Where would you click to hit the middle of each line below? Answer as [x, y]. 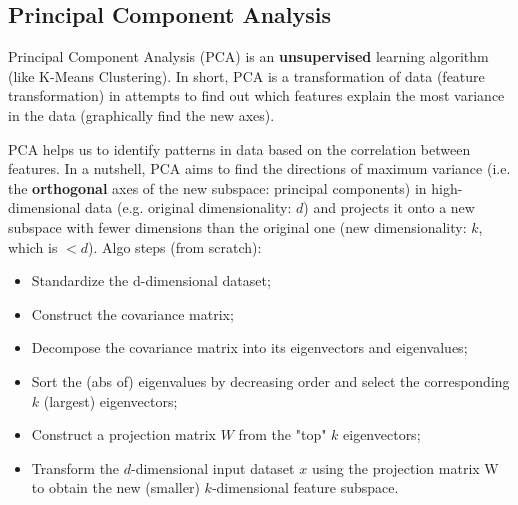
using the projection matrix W [405, 467]
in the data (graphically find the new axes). [141, 114]
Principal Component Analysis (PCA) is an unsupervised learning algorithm [248, 56]
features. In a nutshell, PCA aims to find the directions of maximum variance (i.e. [259, 168]
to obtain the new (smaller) [115, 487]
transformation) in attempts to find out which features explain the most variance [256, 95]
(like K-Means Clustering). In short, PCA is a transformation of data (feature [246, 75]
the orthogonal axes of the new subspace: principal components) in [217, 187]
